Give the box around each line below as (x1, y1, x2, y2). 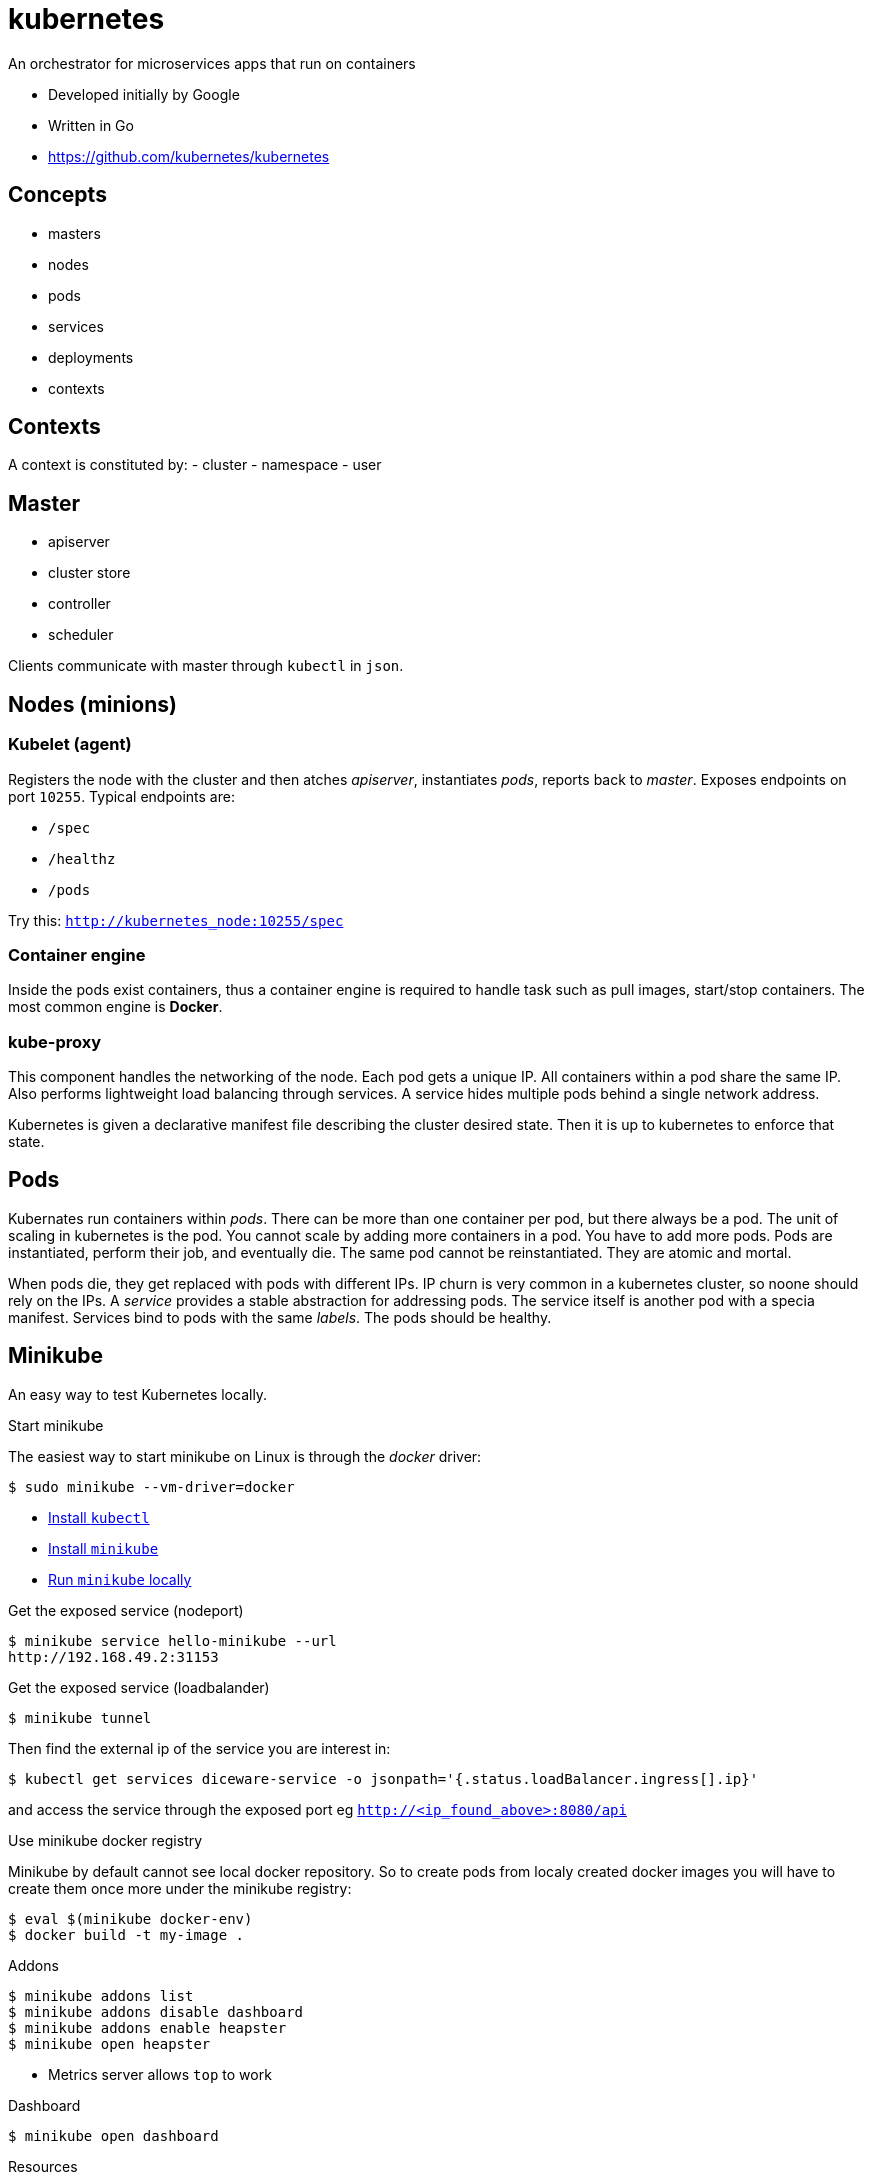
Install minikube (48, 1539, 159, 1557)
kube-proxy (8, 1031, 102, 1052)
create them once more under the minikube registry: (8, 1879, 352, 1897)
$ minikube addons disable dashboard (8, 2003, 304, 2020)
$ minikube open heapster (8, 2035, 211, 2052)
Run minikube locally (48, 1570, 192, 1588)
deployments (48, 348, 134, 366)
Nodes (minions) (8, 691, 177, 717)
